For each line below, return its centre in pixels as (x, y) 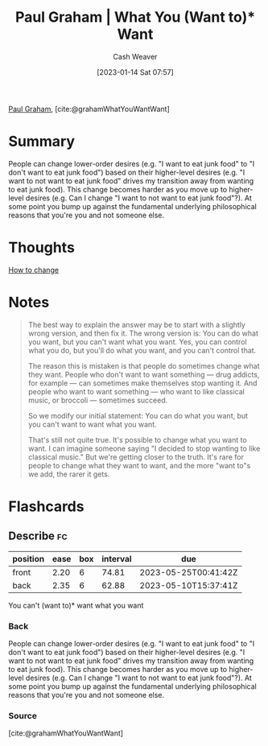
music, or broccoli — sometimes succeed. (98, 400)
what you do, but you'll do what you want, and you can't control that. (142, 350)
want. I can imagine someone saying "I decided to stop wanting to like (144, 448)
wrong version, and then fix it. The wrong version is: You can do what (143, 333)
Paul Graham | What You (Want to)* (135, 17)
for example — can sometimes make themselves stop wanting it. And (142, 383)
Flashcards (46, 506)
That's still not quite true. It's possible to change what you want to (137, 439)
